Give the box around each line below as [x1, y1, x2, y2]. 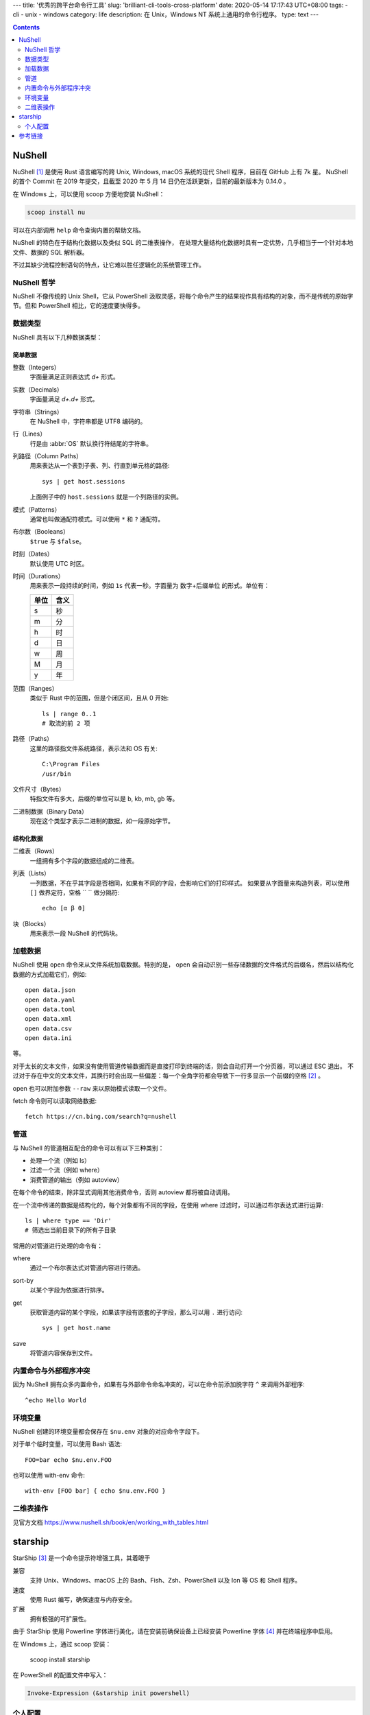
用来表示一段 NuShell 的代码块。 [29, 930, 121, 938]
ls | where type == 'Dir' [25, 1216, 112, 1225]
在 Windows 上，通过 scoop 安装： [12, 1640, 112, 1648]
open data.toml [25, 1005, 76, 1013]
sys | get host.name [42, 1324, 111, 1332]
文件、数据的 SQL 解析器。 [12, 248, 88, 257]
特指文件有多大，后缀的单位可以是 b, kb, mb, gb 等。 [29, 794, 179, 803]
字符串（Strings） [12, 407, 63, 416]
